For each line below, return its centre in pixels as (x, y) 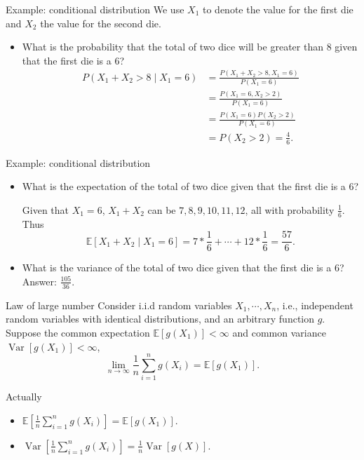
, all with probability (290, 209)
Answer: (39, 281)
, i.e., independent (315, 305)
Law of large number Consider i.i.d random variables (119, 305)
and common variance (279, 332)
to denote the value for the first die (278, 9)
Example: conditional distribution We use (95, 9)
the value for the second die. (101, 23)
